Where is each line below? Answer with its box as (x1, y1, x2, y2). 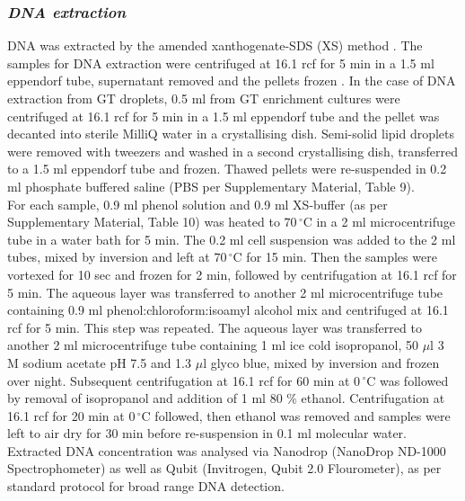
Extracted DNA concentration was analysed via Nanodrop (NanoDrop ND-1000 (7, 441, 446, 460)
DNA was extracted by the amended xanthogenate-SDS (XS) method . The (7, 36, 423, 55)
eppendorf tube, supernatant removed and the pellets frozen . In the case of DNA (7, 71, 456, 90)
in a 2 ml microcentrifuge (316, 212, 455, 231)
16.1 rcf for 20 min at (7, 406, 125, 425)
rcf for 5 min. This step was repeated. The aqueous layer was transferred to (7, 318, 422, 336)
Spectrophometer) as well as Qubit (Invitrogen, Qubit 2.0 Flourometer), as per (7, 459, 442, 478)
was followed (379, 371, 449, 389)
